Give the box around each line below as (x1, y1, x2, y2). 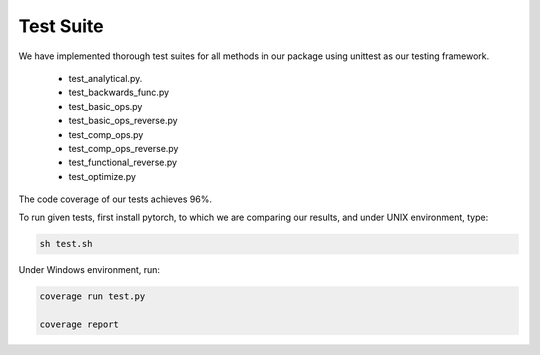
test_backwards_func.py (68, 86, 170, 99)
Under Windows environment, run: (18, 264, 160, 276)
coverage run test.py (39, 291, 146, 302)
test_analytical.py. (68, 72, 143, 84)
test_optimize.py (68, 170, 137, 182)
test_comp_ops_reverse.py (68, 142, 179, 154)
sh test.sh (39, 238, 93, 250)
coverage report (39, 319, 120, 330)
